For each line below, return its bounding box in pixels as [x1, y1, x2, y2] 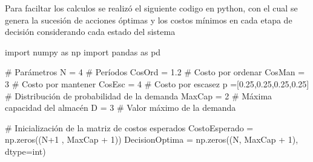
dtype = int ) [5, 145, 46, 157]
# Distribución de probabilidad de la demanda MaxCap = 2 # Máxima [5, 89, 272, 102]
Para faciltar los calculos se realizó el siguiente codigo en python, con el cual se [5, 2, 298, 14]
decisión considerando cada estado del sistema [5, 25, 176, 38]
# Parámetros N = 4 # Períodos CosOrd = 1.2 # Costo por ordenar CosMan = [5, 66, 305, 78]
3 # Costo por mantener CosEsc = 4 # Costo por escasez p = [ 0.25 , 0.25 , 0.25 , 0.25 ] [5, 77, 309, 90]
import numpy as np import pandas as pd [5, 45, 161, 58]
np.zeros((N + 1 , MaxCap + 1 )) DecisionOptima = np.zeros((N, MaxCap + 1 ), [5, 133, 298, 146]
